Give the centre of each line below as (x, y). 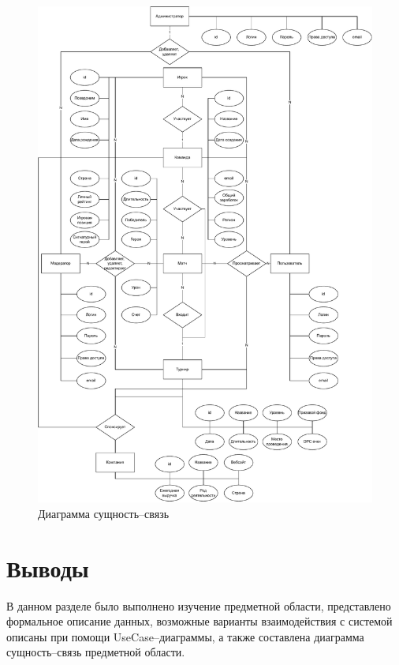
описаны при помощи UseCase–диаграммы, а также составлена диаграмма (185, 636)
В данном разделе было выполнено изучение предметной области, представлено (199, 605)
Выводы (48, 567)
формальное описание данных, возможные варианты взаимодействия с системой (199, 621)
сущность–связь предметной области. (96, 652)
